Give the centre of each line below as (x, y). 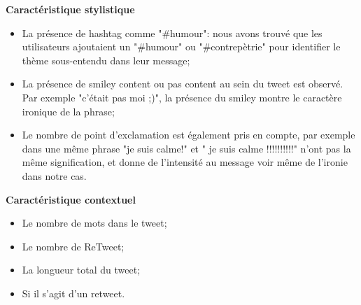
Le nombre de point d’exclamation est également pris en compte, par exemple (189, 135)
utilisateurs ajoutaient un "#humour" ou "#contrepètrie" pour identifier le (181, 47)
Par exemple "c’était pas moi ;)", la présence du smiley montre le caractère (182, 97)
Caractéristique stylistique (70, 9)
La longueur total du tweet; (81, 270)
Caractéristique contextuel (71, 199)
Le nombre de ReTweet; (73, 246)
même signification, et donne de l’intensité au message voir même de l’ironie (185, 162)
